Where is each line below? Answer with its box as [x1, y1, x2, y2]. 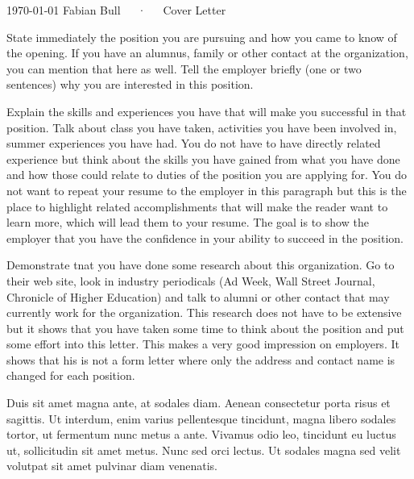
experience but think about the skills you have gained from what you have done [6, 150, 400, 167]
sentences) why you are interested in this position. [6, 76, 254, 93]
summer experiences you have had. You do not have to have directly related [6, 135, 381, 152]
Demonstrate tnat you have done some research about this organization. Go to [6, 256, 395, 273]
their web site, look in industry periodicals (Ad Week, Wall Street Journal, [6, 272, 375, 289]
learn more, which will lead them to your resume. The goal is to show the [6, 214, 369, 231]
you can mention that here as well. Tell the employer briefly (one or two [6, 60, 362, 77]
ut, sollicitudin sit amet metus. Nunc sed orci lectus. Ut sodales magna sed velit [6, 441, 401, 458]
